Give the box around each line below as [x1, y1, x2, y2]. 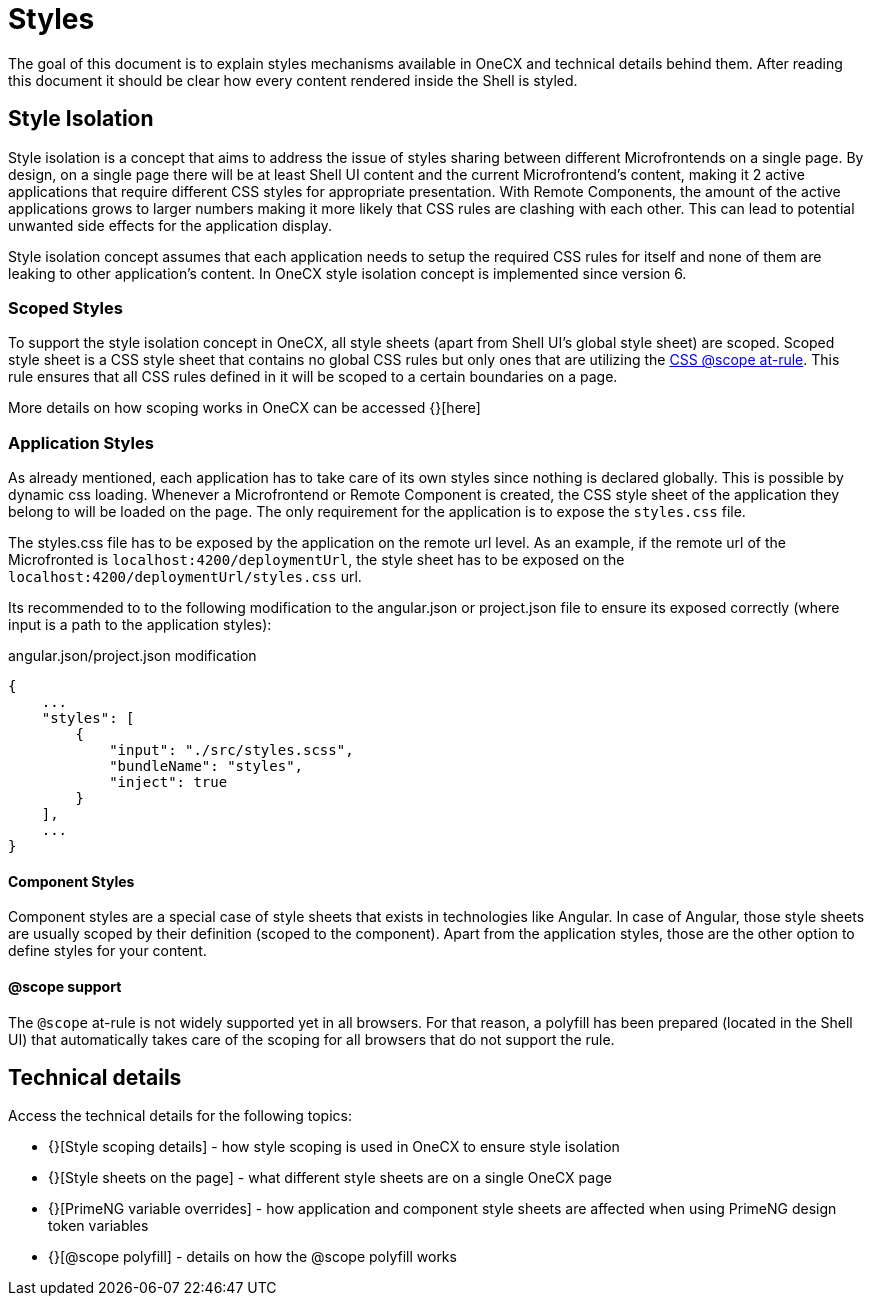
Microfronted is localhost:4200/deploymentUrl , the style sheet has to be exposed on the [8, 551, 625, 569]
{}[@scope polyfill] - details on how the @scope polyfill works [48, 1248, 457, 1266]
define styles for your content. [8, 942, 207, 960]
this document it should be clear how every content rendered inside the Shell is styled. [8, 71, 578, 89]
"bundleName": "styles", [109, 758, 304, 775]
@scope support [8, 977, 122, 995]
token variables [48, 1217, 149, 1235]
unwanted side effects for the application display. [8, 216, 333, 234]
